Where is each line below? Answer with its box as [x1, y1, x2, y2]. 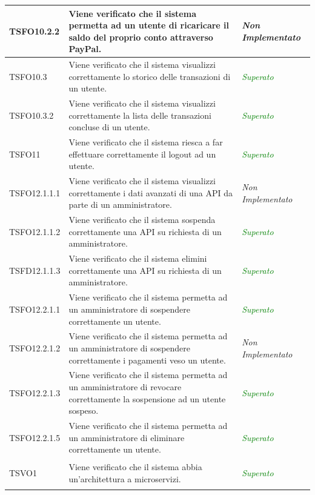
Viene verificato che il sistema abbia [68, 460, 202, 473]
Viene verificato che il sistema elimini [68, 252, 207, 265]
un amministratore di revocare [68, 380, 182, 393]
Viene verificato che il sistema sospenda [68, 213, 216, 226]
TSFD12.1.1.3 [9, 264, 61, 276]
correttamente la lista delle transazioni [68, 108, 211, 121]
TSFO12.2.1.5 [9, 431, 61, 444]
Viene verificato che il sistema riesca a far [68, 136, 223, 148]
